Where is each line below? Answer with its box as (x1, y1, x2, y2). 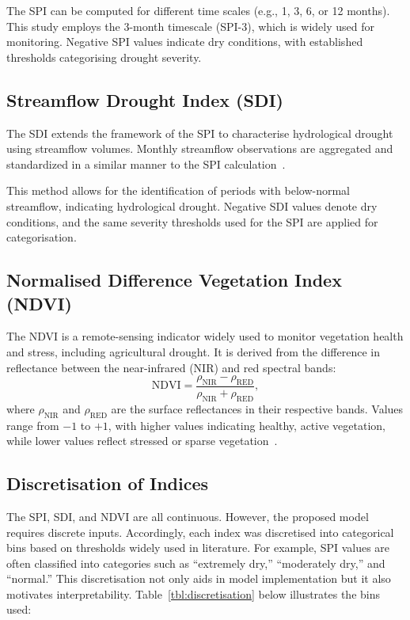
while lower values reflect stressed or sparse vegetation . (6, 432, 278, 449)
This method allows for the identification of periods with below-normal (6, 182, 350, 199)
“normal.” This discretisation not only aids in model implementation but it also (6, 570, 391, 587)
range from (6, 417, 59, 433)
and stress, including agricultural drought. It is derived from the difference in (6, 343, 380, 359)
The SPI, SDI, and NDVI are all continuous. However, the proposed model (6, 508, 369, 524)
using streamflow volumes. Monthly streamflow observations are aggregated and (6, 140, 393, 157)
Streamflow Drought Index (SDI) (6, 87, 283, 112)
